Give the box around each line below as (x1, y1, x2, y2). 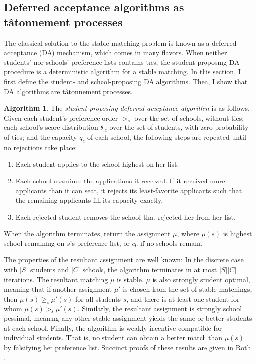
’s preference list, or (70, 238, 130, 248)
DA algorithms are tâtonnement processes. (4, 86, 133, 96)
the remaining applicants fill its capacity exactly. (15, 195, 163, 205)
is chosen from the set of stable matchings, (123, 284, 252, 294)
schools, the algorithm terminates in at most (82, 264, 217, 275)
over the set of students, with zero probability (109, 122, 249, 132)
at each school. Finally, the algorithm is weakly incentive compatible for (4, 322, 222, 333)
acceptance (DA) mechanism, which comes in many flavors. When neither (4, 47, 227, 58)
